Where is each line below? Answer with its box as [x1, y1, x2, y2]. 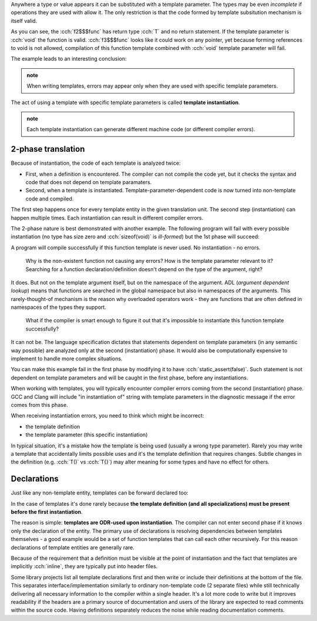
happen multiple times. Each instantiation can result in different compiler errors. [11, 214, 204, 221]
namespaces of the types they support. [11, 303, 107, 311]
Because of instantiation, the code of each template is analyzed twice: [11, 159, 181, 167]
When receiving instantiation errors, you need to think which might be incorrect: [11, 412, 204, 419]
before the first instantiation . [11, 509, 83, 515]
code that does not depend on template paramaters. [25, 178, 152, 185]
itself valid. [11, 17, 38, 24]
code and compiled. [25, 195, 74, 202]
